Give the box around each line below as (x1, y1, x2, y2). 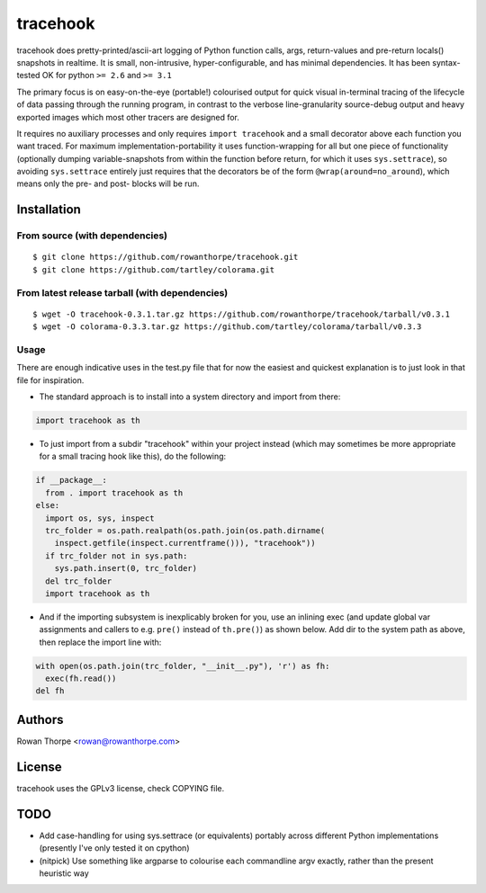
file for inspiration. (16, 374, 85, 386)
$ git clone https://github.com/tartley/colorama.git (32, 264, 274, 274)
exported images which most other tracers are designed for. (16, 112, 240, 122)
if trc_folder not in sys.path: (45, 550, 188, 561)
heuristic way (39, 868, 89, 879)
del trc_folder (45, 576, 112, 586)
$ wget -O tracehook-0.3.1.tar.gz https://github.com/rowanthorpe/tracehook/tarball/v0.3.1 (32, 308, 450, 319)
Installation (16, 202, 81, 218)
